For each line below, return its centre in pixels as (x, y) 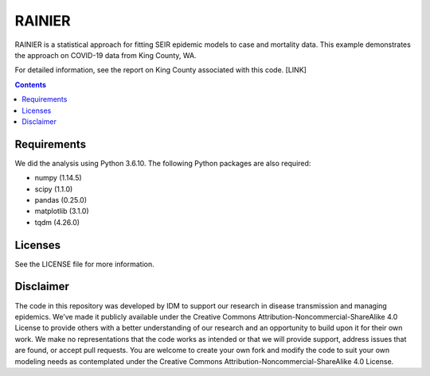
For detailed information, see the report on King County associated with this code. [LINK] (160, 70)
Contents (31, 84)
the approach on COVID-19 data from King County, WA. (106, 55)
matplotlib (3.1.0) (62, 211)
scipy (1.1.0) (54, 189)
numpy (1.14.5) (59, 178)
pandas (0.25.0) (61, 200)
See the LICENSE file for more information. (84, 264)
